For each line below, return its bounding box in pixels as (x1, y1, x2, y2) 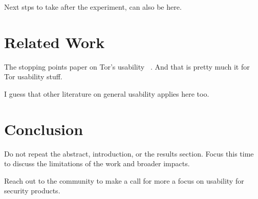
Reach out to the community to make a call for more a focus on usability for (4, 175, 244, 186)
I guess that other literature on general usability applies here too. (4, 88, 209, 99)
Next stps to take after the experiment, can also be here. (4, 2, 182, 12)
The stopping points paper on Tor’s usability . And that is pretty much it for (4, 61, 250, 72)
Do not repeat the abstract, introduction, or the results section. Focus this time (4, 148, 254, 159)
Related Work (4, 31, 105, 52)
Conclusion (4, 118, 83, 139)
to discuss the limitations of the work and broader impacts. (4, 158, 190, 169)
